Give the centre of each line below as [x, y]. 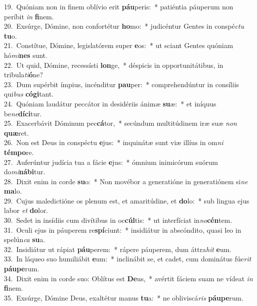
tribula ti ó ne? [23, 75]
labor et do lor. [26, 210]
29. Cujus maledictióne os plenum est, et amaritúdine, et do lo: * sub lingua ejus [127, 200]
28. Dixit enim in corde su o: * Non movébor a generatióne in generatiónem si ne [126, 181]
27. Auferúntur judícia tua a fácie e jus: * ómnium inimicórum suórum [111, 162]
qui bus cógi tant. [29, 94]
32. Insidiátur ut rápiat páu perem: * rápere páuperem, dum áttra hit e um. [118, 249]
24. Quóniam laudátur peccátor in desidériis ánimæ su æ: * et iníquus [110, 103]
